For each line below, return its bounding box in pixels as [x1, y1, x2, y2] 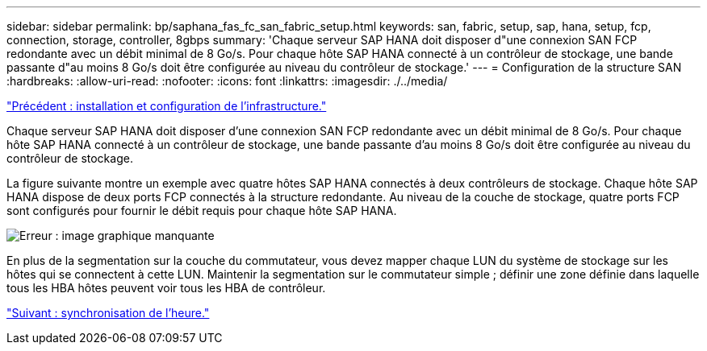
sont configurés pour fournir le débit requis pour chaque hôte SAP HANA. [6, 204, 397, 217]
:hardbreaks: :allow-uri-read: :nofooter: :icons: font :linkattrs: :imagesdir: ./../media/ [6, 74, 448, 88]
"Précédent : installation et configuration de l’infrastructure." [6, 99, 327, 113]
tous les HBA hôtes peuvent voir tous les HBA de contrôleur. [6, 281, 326, 295]
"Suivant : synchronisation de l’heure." [6, 306, 210, 320]
